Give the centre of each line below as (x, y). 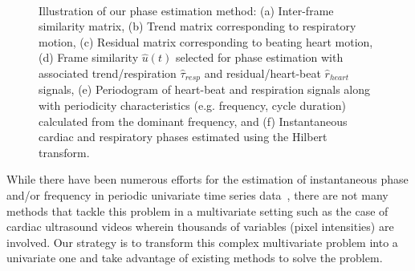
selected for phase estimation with (259, 57)
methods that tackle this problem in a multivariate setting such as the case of (197, 210)
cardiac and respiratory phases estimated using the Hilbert (183, 137)
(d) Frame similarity (89, 57)
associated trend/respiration (108, 73)
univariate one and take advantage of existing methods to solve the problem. (195, 258)
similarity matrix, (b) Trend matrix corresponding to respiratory (197, 26)
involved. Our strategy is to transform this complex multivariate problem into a (202, 242)
